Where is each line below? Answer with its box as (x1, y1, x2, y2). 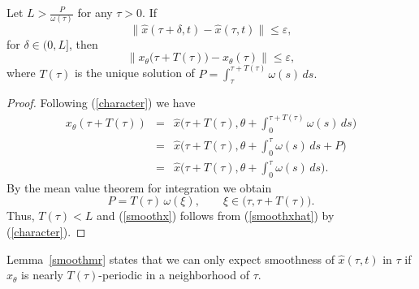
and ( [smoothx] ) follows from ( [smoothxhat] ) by (97, 207, 335, 224)
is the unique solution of (74, 64, 195, 81)
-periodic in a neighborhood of (98, 266, 249, 283)
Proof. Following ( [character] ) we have (6, 94, 196, 111)
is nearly (21, 266, 63, 283)
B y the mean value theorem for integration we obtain (6, 179, 272, 196)
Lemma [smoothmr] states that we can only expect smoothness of (6, 250, 335, 267)
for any (77, 4, 113, 20)
